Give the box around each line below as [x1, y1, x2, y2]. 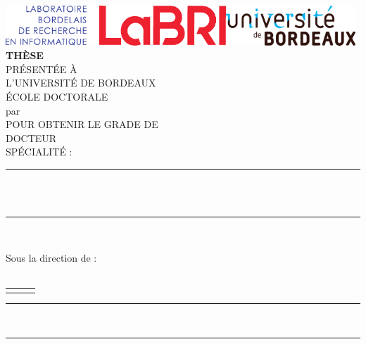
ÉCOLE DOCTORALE [6, 89, 108, 104]
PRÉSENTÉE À [6, 61, 77, 76]
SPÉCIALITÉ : [6, 144, 72, 159]
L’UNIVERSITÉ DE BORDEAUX [6, 75, 156, 90]
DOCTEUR [6, 130, 57, 145]
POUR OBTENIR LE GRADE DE [6, 117, 158, 132]
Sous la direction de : [6, 250, 97, 265]
